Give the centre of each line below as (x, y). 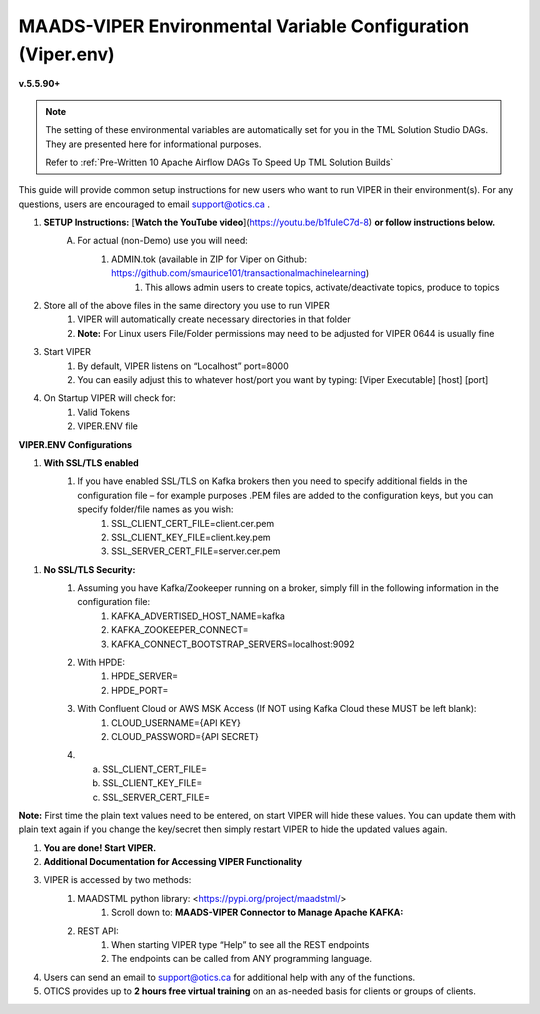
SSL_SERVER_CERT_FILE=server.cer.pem (196, 551)
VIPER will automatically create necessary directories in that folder (214, 319)
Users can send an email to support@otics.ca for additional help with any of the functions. (229, 977)
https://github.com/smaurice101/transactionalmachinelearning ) (240, 273)
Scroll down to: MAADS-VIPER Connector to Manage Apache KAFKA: (257, 912)
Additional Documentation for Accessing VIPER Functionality (173, 862)
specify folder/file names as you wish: (155, 509)
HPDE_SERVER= (145, 676)
